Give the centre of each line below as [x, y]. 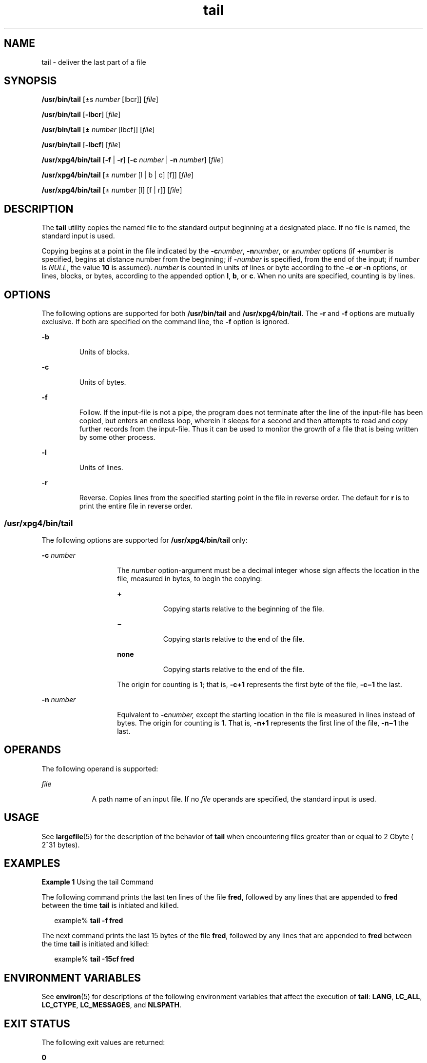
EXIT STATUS [37, 1024]
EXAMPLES [32, 863]
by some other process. [117, 437]
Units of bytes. [103, 382]
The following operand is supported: [100, 768]
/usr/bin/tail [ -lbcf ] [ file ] [81, 145]
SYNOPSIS [30, 81]
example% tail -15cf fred [94, 959]
